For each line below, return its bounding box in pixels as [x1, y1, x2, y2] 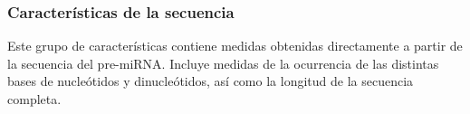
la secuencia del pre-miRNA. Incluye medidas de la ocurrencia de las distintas [7, 53, 439, 72]
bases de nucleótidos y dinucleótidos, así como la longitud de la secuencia [7, 71, 414, 90]
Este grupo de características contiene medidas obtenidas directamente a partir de [7, 36, 463, 55]
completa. [7, 90, 62, 108]
